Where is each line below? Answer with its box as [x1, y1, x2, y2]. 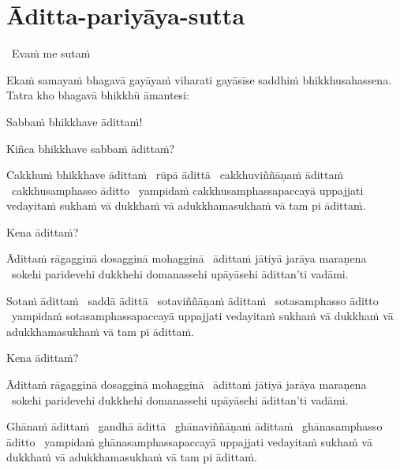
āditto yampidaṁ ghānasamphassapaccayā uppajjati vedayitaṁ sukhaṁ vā [6, 433, 372, 449]
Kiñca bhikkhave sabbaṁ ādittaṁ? [6, 140, 175, 156]
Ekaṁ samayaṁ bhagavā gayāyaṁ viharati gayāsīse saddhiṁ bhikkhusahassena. [6, 71, 392, 88]
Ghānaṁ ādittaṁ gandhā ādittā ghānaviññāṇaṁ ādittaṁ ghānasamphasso [6, 418, 383, 435]
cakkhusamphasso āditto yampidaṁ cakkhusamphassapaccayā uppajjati [11, 181, 364, 198]
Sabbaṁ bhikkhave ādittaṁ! [6, 113, 143, 129]
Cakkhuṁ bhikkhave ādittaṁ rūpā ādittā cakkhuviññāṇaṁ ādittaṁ [6, 166, 344, 183]
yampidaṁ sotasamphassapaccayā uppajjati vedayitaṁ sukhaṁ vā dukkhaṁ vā [11, 308, 394, 324]
